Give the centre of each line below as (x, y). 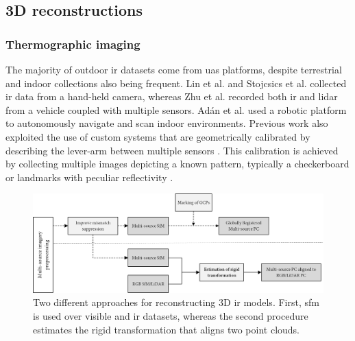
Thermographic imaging (73, 44)
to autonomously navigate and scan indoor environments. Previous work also (167, 123)
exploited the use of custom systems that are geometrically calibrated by (158, 136)
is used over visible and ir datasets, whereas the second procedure (171, 316)
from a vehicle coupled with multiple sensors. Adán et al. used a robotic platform (176, 109)
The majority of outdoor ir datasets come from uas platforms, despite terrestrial (174, 69)
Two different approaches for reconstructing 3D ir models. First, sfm (176, 302)
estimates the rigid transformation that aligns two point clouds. (167, 329)
